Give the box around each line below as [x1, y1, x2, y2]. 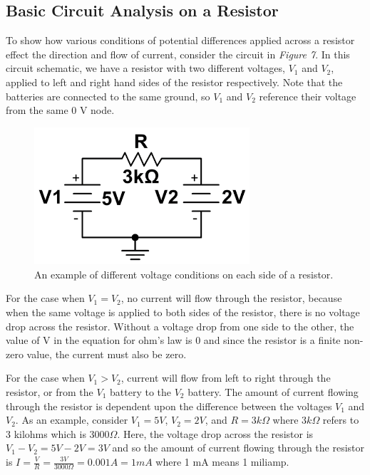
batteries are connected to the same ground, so [6, 88, 210, 103]
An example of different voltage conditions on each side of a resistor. [34, 266, 334, 281]
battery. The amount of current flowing [187, 385, 359, 400]
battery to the [110, 385, 171, 400]
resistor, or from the [6, 385, 93, 400]
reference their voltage [259, 88, 356, 103]
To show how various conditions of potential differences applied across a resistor [6, 33, 355, 48]
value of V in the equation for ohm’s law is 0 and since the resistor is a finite [6, 333, 341, 348]
